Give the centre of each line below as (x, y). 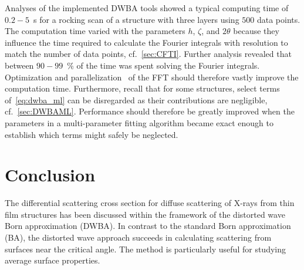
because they (256, 31)
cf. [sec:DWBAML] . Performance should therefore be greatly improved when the (150, 111)
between (19, 65)
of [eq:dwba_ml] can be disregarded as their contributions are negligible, (136, 99)
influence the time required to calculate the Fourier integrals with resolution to (146, 42)
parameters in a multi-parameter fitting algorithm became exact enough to (139, 122)
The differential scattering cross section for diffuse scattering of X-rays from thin (150, 203)
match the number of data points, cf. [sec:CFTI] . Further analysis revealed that (148, 54)
